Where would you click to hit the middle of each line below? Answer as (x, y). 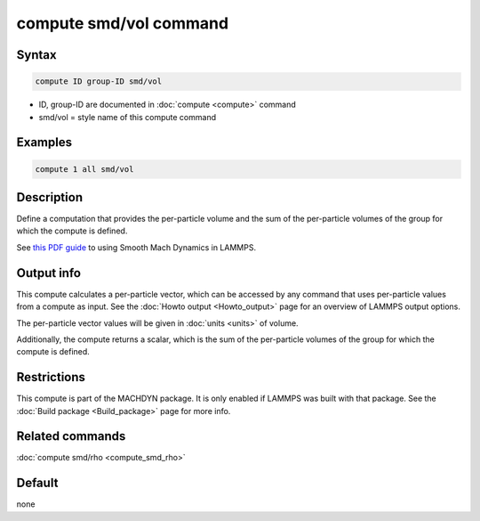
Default (37, 483)
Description (50, 197)
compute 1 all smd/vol (84, 169)
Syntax (36, 55)
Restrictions (51, 377)
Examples (44, 142)
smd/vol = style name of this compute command (128, 117)
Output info (49, 273)
